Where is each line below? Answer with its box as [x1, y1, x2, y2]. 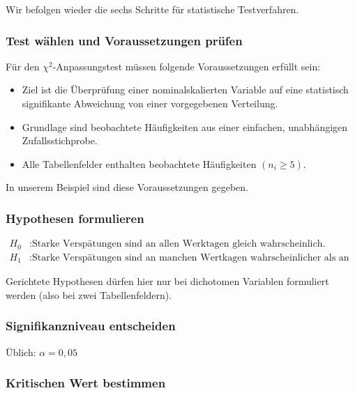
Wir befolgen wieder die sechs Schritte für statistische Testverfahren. [6, 2, 299, 16]
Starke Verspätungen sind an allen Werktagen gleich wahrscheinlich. [32, 239, 326, 249]
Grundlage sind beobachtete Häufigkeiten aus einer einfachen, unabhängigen [22, 119, 348, 134]
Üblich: [6, 344, 36, 359]
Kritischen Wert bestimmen [6, 374, 166, 392]
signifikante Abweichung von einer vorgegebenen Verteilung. [22, 96, 278, 110]
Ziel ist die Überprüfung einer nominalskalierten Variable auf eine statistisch [22, 82, 349, 97]
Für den [6, 59, 40, 73]
